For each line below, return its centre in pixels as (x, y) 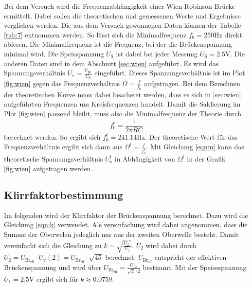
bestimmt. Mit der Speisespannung (195, 267)
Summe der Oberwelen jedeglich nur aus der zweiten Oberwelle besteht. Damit (121, 234)
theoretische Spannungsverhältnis (54, 159)
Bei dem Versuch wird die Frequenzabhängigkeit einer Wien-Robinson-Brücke (119, 6)
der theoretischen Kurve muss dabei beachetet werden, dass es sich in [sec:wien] (123, 94)
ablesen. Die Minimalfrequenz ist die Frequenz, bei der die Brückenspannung (118, 44)
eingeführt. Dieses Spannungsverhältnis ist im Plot (170, 73)
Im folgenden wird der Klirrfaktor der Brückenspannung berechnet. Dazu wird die (126, 215)
